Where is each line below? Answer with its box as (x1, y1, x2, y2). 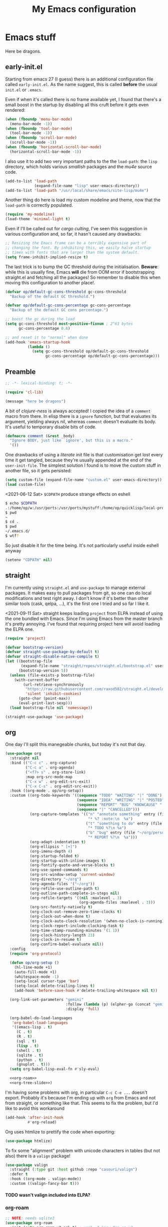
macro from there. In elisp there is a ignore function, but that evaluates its (5, 413, 157, 419)
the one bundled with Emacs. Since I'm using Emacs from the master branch (5, 616, 162, 622)
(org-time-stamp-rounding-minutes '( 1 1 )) (29, 928, 120, 933)
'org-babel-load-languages (11, 1020, 68, 1025)
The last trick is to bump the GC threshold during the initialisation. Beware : (5, 264, 159, 270)
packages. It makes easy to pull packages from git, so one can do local (5, 589, 151, 596)
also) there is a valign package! (5, 1152, 71, 1159)
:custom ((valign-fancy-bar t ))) (9, 1181, 79, 1186)
